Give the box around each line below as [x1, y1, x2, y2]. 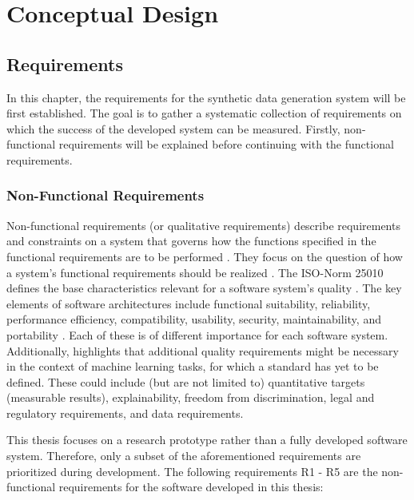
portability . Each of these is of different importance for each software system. [6, 326, 388, 343]
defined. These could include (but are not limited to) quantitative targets [6, 373, 365, 390]
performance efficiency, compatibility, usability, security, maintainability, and [6, 311, 381, 327]
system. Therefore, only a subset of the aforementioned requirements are [6, 447, 361, 464]
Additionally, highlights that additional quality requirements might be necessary [6, 342, 399, 359]
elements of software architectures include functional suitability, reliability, [6, 295, 371, 312]
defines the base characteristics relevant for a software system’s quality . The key [6, 280, 402, 296]
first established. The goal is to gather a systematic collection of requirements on [6, 105, 402, 121]
